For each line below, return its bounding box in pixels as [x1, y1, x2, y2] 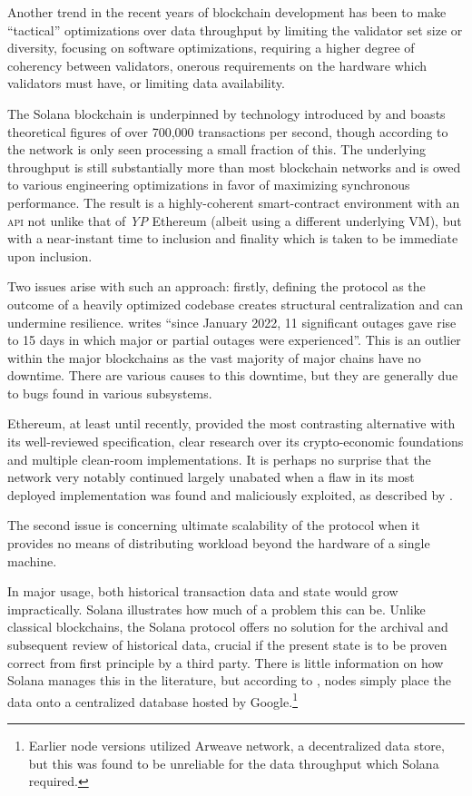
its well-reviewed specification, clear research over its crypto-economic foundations [7, 432, 464, 451]
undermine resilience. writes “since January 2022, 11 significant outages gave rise [7, 312, 457, 331]
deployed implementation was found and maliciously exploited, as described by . [7, 485, 453, 504]
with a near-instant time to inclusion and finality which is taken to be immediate [7, 229, 458, 248]
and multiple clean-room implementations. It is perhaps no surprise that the [7, 449, 431, 468]
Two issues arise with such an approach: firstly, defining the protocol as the [7, 277, 426, 296]
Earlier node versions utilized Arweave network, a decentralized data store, [28, 736, 445, 755]
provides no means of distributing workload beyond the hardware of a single [7, 534, 430, 553]
